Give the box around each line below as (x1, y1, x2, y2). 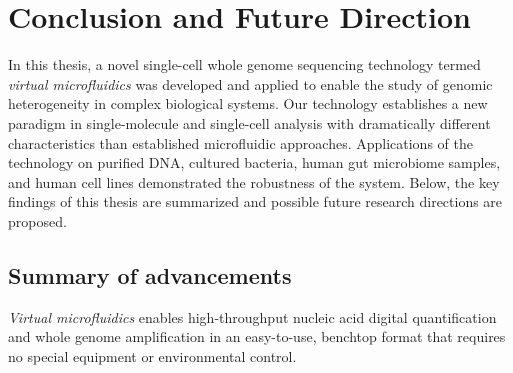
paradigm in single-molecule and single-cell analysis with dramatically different (8, 112, 491, 133)
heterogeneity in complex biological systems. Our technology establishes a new (8, 93, 488, 114)
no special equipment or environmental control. (8, 345, 297, 366)
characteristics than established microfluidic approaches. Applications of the (8, 132, 473, 153)
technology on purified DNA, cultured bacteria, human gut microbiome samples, (8, 152, 501, 173)
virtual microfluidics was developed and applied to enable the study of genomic (8, 73, 493, 94)
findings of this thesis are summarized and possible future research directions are (8, 191, 503, 212)
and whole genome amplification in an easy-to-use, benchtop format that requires (8, 326, 506, 347)
